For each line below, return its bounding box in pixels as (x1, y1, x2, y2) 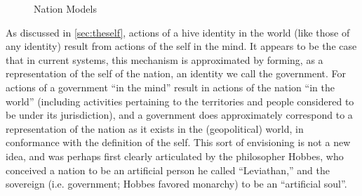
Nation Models (34, 1, 97, 15)
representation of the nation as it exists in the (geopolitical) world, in (6, 121, 304, 136)
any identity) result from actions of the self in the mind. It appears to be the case (6, 39, 357, 53)
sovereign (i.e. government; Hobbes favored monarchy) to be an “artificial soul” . (6, 176, 347, 191)
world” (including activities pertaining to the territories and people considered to (6, 93, 354, 108)
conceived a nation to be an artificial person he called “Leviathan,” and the (6, 162, 330, 177)
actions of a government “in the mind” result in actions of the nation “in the (6, 79, 335, 94)
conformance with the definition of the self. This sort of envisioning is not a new (6, 135, 351, 150)
